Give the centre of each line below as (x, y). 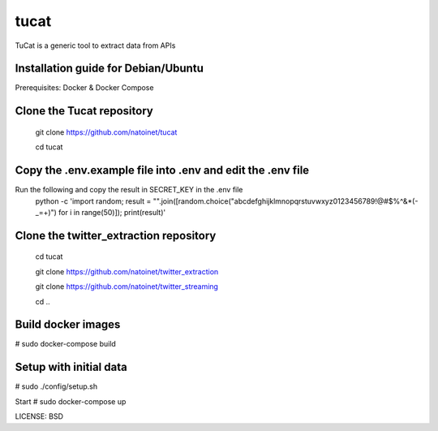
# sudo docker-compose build (66, 344)
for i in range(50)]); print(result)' (112, 212)
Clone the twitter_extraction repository (116, 235)
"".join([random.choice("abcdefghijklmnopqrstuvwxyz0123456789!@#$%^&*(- (286, 201)
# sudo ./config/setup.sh (56, 386)
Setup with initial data (71, 367)
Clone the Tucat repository (84, 111)
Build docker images (68, 325)
